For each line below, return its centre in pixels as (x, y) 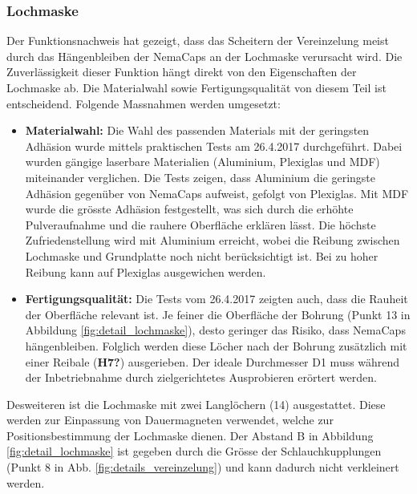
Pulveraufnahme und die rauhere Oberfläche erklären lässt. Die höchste (200, 224)
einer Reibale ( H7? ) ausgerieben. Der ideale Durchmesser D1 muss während (213, 361)
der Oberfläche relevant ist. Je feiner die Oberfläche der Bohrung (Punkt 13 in (218, 314)
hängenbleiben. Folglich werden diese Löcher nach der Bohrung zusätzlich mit (216, 345)
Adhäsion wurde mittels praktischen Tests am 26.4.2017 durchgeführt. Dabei (214, 146)
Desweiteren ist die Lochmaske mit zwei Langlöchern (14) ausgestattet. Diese (196, 404)
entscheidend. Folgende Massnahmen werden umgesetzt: (144, 103)
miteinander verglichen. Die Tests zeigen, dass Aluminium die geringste (200, 177)
